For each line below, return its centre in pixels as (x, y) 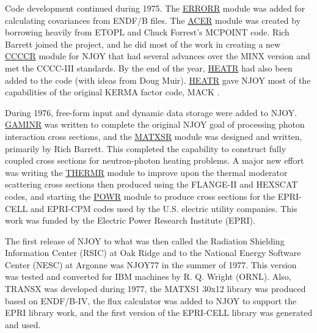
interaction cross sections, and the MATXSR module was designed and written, (154, 136)
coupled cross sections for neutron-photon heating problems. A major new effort (155, 160)
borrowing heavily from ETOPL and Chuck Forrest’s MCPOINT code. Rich (147, 32)
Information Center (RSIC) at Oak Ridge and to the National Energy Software (153, 253)
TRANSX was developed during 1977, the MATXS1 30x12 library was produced (155, 289)
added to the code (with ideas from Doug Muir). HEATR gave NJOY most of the (158, 80)
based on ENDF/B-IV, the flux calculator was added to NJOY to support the (151, 300)
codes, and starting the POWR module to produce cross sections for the (140, 196)
